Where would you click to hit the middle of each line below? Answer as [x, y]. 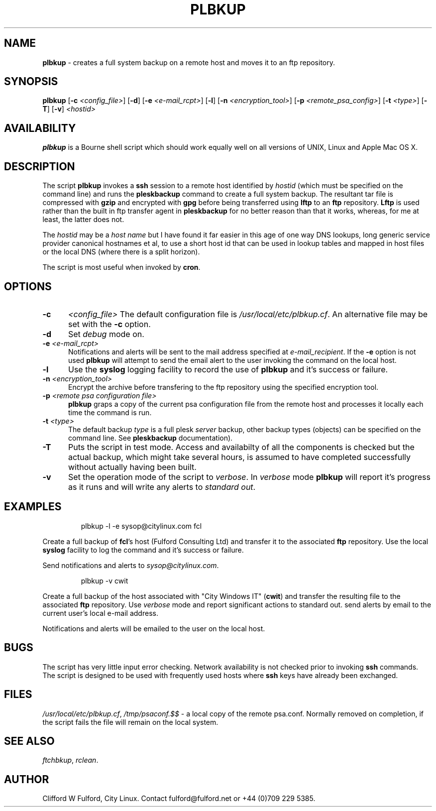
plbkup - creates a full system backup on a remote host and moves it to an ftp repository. [189, 62]
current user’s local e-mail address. [100, 613]
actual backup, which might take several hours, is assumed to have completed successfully [239, 457]
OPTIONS [28, 286]
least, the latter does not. [83, 220]
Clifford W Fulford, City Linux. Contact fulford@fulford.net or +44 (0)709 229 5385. [179, 799]
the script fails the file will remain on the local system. [130, 722]
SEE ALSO [29, 741]
